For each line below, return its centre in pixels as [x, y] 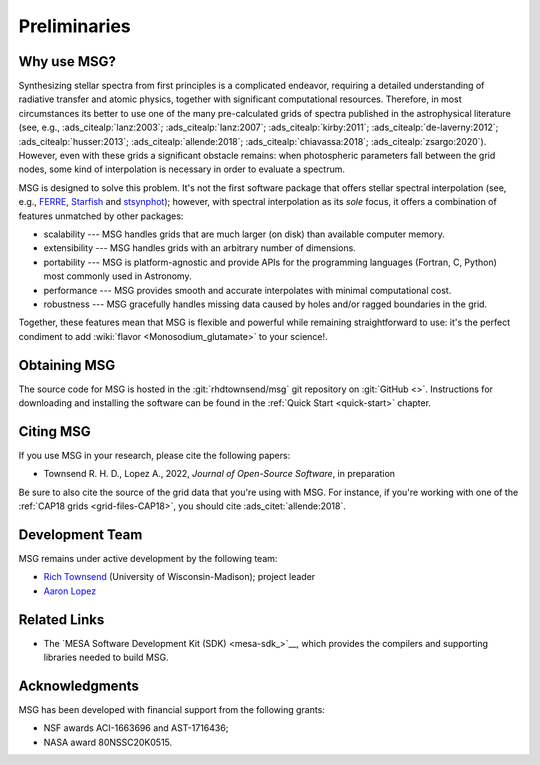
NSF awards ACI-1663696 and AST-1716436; [136, 728]
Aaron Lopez [70, 591]
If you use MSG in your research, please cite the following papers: [154, 455]
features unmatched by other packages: [101, 216]
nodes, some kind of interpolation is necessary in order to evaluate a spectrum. [181, 169]
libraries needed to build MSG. [106, 657]
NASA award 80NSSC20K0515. [108, 742]
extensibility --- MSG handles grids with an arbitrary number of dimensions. [200, 248]
